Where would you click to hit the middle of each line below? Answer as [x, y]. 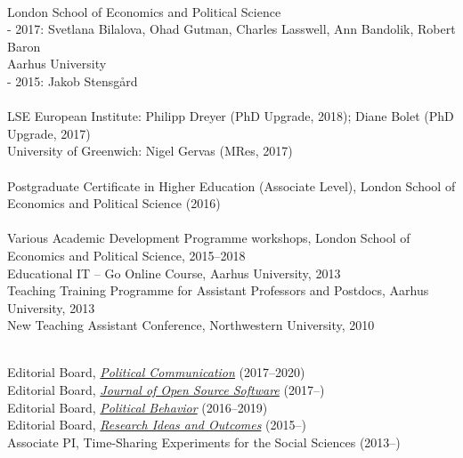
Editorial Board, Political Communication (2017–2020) [156, 372]
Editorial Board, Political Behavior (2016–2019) [138, 407]
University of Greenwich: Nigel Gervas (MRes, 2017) [150, 151]
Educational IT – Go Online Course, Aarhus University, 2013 [174, 273]
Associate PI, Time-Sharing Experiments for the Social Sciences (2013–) [204, 442]
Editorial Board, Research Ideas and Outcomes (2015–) [157, 425]
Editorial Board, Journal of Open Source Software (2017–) [166, 390]
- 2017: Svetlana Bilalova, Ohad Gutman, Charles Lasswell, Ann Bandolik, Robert [231, 29]
